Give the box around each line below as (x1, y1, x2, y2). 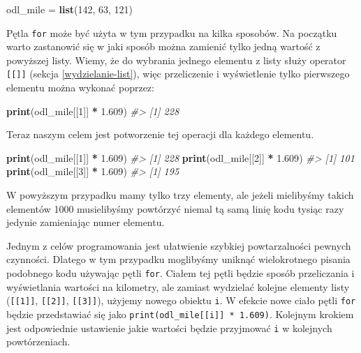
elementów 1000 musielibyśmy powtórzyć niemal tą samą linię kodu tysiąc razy (6, 201, 344, 216)
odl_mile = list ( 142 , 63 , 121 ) (6, 2, 133, 16)
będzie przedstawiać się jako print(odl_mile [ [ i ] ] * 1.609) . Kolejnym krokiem (6, 306, 354, 321)
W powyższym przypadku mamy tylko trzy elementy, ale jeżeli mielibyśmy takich (6, 188, 354, 202)
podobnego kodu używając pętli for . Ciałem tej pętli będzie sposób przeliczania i (6, 266, 355, 280)
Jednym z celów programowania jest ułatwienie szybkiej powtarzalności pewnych (6, 238, 351, 253)
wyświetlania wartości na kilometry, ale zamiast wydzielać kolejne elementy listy (6, 279, 350, 294)
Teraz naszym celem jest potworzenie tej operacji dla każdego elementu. (6, 127, 314, 142)
